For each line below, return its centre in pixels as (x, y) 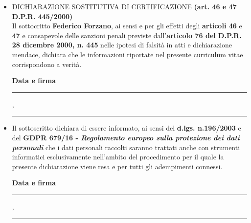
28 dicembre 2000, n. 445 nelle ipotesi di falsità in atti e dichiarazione (122, 45)
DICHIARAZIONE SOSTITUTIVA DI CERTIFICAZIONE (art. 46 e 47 (124, 6)
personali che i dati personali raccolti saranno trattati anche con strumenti (126, 147)
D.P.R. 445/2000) (42, 16)
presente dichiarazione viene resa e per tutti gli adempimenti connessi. (117, 166)
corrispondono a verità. (47, 64)
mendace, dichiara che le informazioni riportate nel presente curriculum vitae (127, 54)
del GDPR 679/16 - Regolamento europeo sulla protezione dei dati (126, 137)
